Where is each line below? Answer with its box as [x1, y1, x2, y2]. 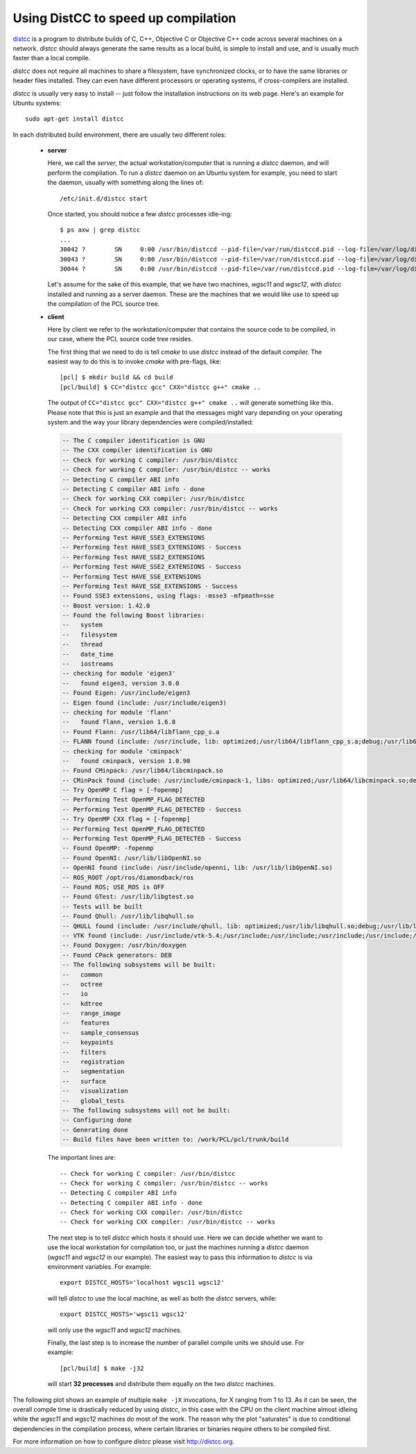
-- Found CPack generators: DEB [62, 951, 173, 959]
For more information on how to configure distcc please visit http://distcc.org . [12, 1437, 235, 1446]
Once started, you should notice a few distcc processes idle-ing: [47, 210, 232, 219]
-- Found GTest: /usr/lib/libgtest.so [62, 893, 194, 901]
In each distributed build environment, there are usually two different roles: [12, 130, 227, 139]
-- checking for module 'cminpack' [62, 747, 183, 755]
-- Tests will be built [62, 903, 144, 910]
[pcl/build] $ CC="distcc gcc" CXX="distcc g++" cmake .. [60, 383, 261, 391]
